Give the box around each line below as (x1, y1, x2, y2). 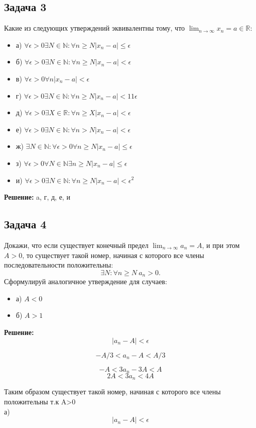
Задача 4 (4, 216, 47, 232)
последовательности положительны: (4, 260, 113, 270)
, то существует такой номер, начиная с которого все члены (22, 249, 204, 260)
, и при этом (202, 239, 240, 250)
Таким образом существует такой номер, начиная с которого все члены (4, 386, 221, 397)
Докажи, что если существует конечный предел (4, 239, 149, 250)
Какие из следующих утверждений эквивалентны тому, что (4, 23, 185, 33)
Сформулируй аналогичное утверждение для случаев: (4, 276, 167, 287)
